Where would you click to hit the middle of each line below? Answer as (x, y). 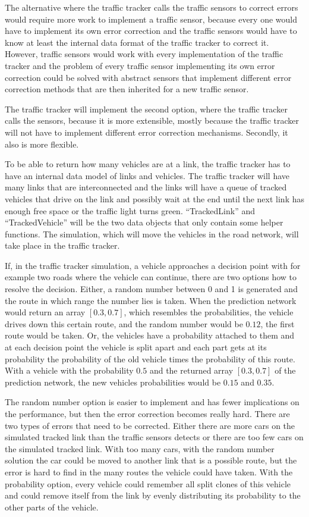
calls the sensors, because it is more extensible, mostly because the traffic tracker (152, 120)
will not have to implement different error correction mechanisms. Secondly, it (146, 132)
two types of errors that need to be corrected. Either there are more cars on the (150, 425)
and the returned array (191, 370)
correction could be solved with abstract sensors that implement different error (148, 77)
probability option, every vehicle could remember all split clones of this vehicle (148, 483)
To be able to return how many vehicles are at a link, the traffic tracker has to (148, 164)
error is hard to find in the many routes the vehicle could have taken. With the (149, 471)
